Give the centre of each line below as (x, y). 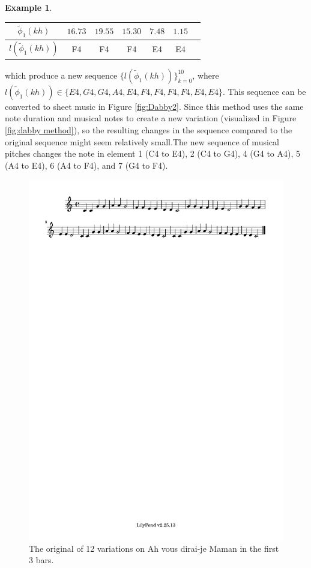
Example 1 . (29, 7)
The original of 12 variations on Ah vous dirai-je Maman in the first (154, 548)
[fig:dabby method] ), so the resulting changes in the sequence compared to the (149, 130)
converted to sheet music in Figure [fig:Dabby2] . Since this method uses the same (154, 106)
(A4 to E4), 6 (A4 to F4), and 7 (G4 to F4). (86, 165)
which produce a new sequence (61, 75)
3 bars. (41, 560)
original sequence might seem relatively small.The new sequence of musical (142, 141)
